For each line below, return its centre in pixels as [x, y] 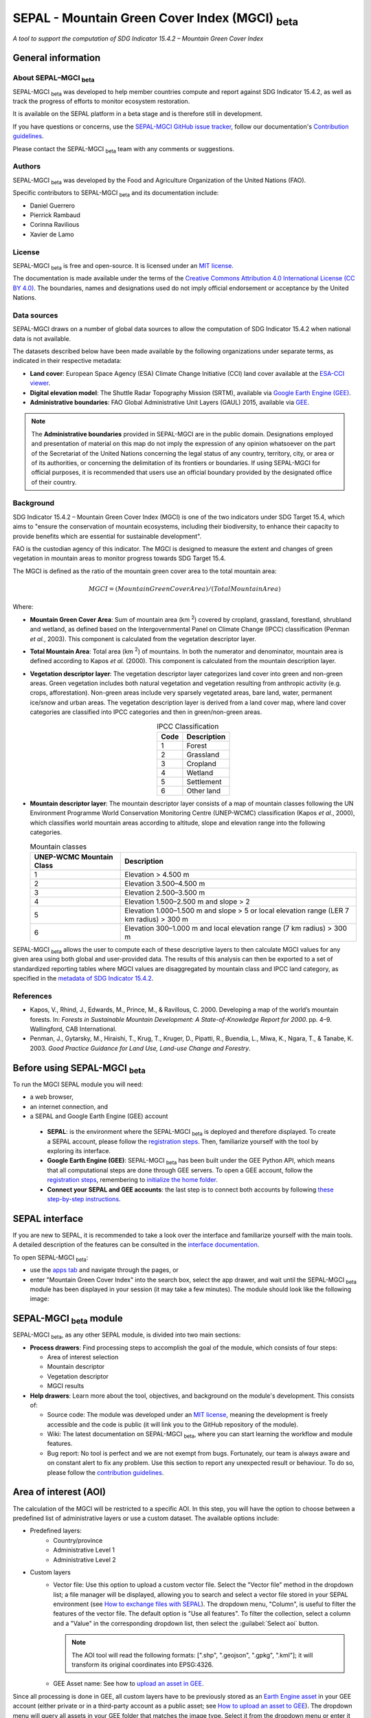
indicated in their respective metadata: [67, 361]
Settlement [204, 782]
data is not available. [42, 338]
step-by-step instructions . [84, 1199]
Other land [204, 791]
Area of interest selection [83, 1357]
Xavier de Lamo [52, 234]
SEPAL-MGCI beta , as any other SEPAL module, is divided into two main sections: [127, 1335]
